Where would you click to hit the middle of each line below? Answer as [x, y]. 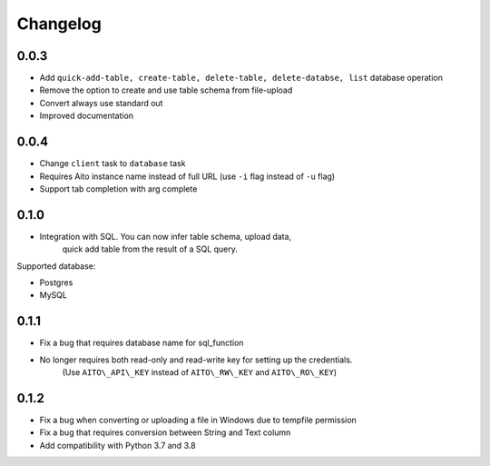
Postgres [56, 283]
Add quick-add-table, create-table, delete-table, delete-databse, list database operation [241, 78]
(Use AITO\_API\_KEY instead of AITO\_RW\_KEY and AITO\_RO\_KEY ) [200, 372]
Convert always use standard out [101, 103]
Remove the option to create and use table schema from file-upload [166, 90]
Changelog [59, 24]
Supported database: [56, 266]
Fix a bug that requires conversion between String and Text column [165, 432]
